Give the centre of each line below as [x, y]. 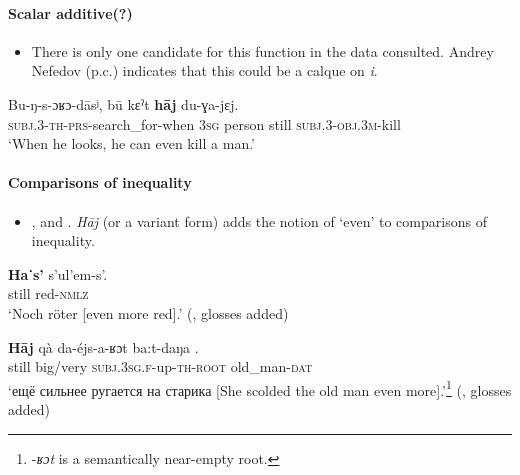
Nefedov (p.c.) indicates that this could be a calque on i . [204, 70]
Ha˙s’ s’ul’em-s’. [58, 273]
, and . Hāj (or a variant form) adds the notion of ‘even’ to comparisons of [259, 220]
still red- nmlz [48, 293]
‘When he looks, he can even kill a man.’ [132, 143]
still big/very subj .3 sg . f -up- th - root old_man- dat [160, 366]
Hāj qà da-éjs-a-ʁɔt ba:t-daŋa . [103, 346]
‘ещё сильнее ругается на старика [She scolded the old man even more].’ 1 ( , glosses [260, 388]
